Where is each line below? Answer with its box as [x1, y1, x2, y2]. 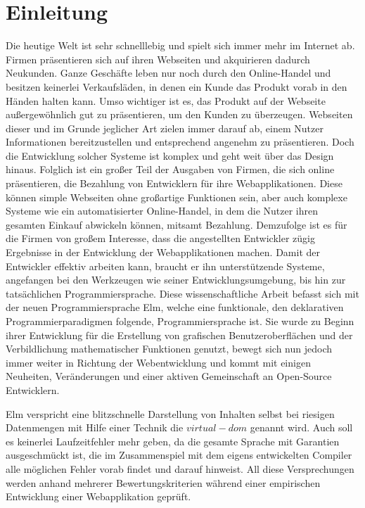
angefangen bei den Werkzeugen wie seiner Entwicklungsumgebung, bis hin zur [6, 272, 346, 287]
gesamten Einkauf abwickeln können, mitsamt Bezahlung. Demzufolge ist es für [6, 217, 347, 231]
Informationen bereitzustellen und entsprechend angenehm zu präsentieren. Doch [6, 134, 354, 149]
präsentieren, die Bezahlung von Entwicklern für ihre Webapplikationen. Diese [6, 176, 342, 191]
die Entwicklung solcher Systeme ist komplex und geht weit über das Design [6, 148, 334, 163]
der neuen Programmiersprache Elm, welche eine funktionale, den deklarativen [6, 300, 344, 315]
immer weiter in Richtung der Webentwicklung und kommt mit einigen [6, 355, 311, 369]
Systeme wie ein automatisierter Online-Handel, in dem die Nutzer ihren [6, 203, 319, 218]
